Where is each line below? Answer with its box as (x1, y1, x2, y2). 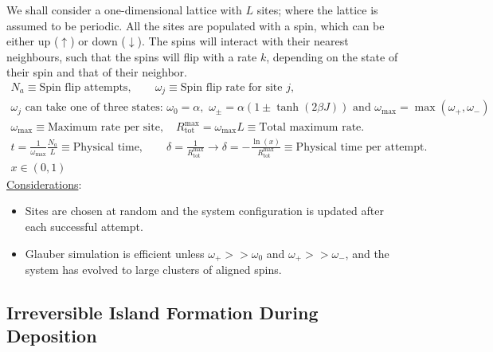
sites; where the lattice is (256, 2, 378, 18)
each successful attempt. (25, 217, 143, 234)
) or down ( (70, 33, 126, 49)
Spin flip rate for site (180, 81, 283, 93)
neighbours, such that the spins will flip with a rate (6, 48, 257, 65)
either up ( (6, 33, 59, 49)
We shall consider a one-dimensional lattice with (6, 2, 242, 18)
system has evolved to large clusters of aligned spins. (25, 260, 282, 277)
